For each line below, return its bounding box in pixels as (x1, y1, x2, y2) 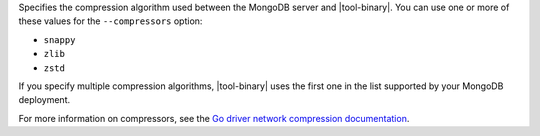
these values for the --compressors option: (18, 15, 203, 27)
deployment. (18, 94, 70, 106)
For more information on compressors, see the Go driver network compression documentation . (18, 112, 410, 124)
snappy (43, 34, 76, 45)
